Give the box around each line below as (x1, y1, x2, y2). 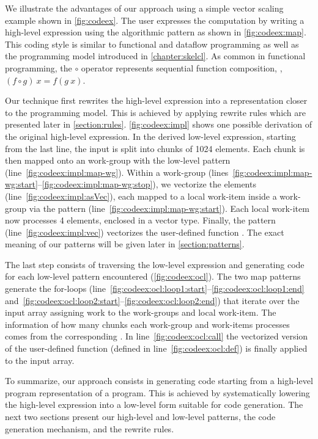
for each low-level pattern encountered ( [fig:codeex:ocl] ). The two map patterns (5, 270, 301, 283)
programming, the (5, 61, 72, 74)
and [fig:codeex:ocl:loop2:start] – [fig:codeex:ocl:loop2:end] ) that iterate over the (5, 294, 300, 307)
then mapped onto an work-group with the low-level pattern (5, 154, 231, 167)
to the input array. (5, 354, 75, 366)
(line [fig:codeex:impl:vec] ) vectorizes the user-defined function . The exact (5, 225, 284, 238)
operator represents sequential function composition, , (81, 61, 283, 74)
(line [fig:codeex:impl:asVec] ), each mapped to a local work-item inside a (5, 189, 277, 202)
